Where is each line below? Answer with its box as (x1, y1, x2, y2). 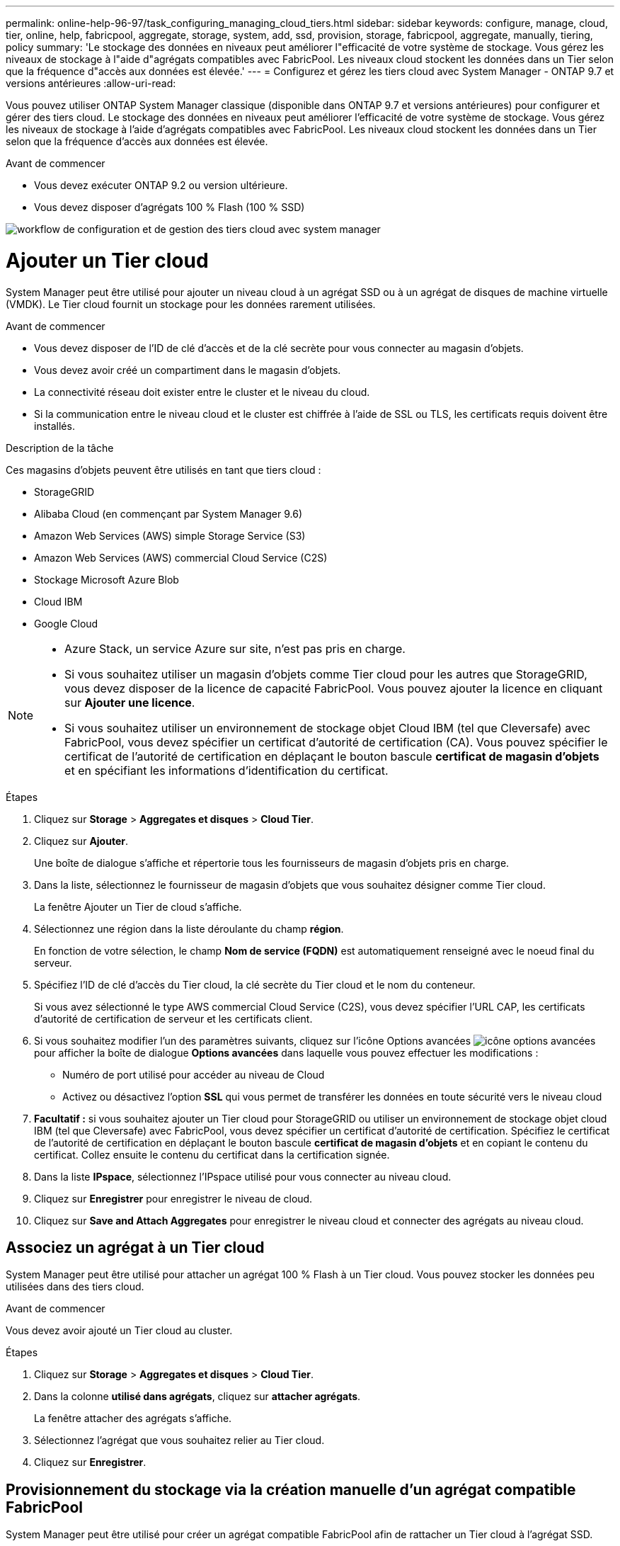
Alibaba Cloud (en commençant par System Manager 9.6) (34, 507, 302, 520)
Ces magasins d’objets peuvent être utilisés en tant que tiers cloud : (6, 463, 321, 476)
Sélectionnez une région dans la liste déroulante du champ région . (34, 922, 344, 935)
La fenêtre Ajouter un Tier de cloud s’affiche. (34, 900, 242, 913)
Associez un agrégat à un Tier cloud (6, 1238, 265, 1256)
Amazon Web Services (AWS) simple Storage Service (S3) (34, 529, 306, 542)
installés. (34, 419, 75, 432)
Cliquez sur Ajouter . (34, 834, 129, 847)
